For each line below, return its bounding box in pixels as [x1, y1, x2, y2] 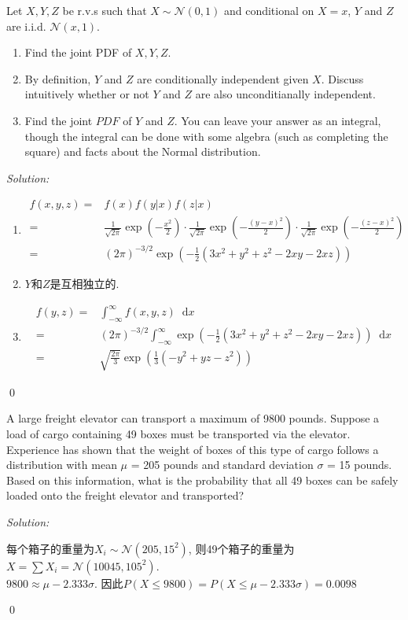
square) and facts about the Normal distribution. [24, 143, 261, 160]
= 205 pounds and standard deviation [130, 456, 314, 473]
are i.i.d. [6, 17, 46, 34]
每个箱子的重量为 [6, 540, 94, 556]
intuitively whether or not [24, 86, 149, 102]
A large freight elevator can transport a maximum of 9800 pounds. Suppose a [6, 410, 380, 426]
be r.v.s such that [62, 2, 147, 18]
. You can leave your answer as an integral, [174, 112, 381, 128]
